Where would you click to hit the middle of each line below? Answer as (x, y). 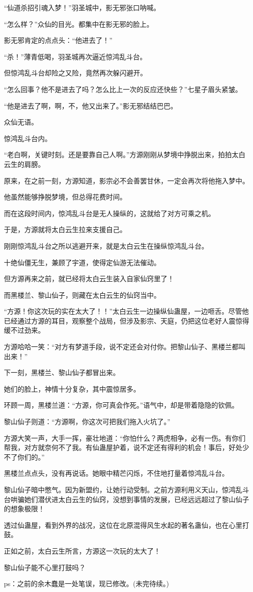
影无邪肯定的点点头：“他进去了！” (58, 40)
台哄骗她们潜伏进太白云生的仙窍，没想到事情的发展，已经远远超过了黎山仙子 (126, 499)
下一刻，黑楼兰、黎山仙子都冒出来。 (62, 372)
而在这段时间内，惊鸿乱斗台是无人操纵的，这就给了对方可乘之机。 (109, 213)
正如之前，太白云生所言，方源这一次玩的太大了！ (82, 550)
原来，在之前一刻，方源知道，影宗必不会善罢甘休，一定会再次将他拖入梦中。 (126, 180)
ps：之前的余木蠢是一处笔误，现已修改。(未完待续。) (87, 583)
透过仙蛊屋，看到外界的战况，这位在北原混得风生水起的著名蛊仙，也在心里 (123, 525)
